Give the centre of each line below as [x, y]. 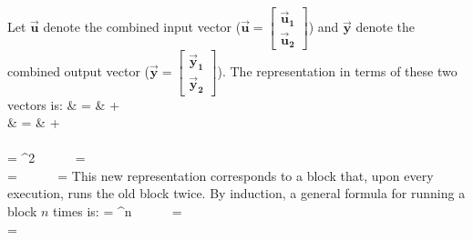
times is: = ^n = [118, 211]
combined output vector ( [78, 70]
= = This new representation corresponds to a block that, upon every [221, 175]
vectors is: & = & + [64, 104]
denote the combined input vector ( [142, 27]
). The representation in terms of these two [337, 70]
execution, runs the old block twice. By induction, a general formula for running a [236, 193]
